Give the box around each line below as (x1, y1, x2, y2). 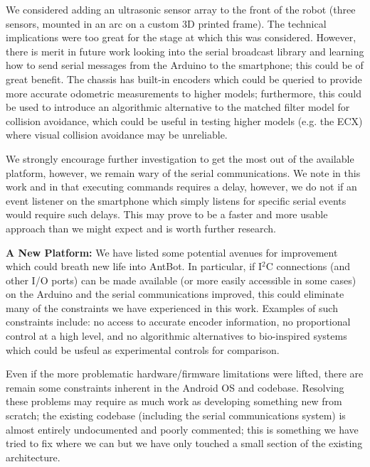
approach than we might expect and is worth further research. (6, 220, 276, 235)
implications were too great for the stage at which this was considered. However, (6, 30, 356, 45)
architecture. (6, 449, 60, 464)
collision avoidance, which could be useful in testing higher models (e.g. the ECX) (6, 113, 363, 128)
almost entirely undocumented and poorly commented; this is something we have (6, 422, 359, 436)
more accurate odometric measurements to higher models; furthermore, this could (6, 85, 361, 100)
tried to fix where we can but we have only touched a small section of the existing (6, 436, 363, 451)
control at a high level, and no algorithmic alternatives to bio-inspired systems (6, 328, 347, 343)
